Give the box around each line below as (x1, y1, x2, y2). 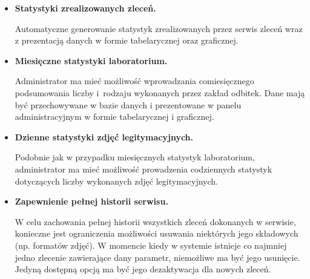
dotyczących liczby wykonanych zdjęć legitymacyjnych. (15, 174, 218, 187)
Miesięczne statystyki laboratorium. (15, 54, 168, 67)
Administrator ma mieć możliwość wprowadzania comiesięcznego (15, 74, 254, 87)
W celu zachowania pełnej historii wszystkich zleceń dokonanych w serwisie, (15, 215, 296, 228)
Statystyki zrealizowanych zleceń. (15, 2, 156, 14)
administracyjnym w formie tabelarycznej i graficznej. (15, 110, 214, 123)
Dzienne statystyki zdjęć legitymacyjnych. (15, 130, 194, 143)
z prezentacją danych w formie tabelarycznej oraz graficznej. (15, 34, 239, 47)
